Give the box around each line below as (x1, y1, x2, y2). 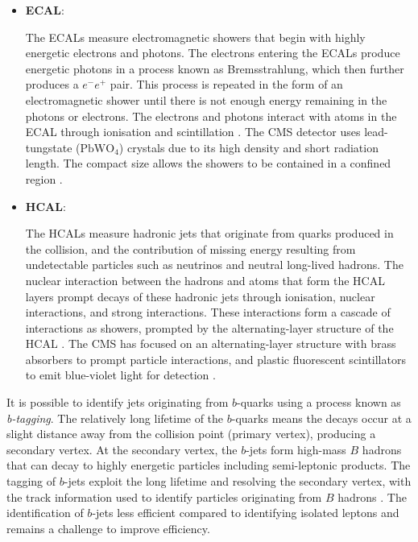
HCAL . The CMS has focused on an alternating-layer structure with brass (25, 335, 396, 352)
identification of (6, 504, 84, 521)
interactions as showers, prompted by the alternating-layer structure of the (25, 319, 394, 336)
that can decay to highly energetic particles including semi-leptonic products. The (6, 457, 411, 474)
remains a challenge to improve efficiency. (6, 519, 210, 536)
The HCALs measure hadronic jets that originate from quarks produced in (25, 225, 394, 242)
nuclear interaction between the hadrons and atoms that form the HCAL (25, 271, 385, 288)
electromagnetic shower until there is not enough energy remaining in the (25, 91, 387, 108)
